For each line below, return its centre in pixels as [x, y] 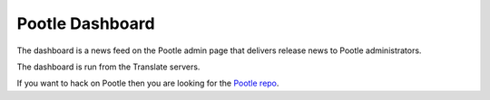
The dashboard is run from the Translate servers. [108, 67]
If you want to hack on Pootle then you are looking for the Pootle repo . [148, 83]
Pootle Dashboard [86, 23]
